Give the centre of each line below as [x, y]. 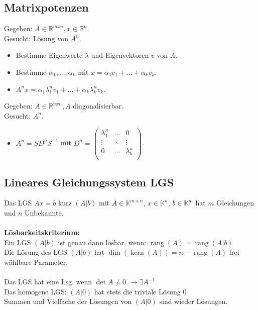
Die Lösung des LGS [36, 252]
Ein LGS [18, 242]
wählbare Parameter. [36, 262]
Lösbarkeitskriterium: [42, 232]
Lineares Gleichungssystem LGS [89, 182]
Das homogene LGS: [35, 291]
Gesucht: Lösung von [36, 38]
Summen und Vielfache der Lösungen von [68, 301]
